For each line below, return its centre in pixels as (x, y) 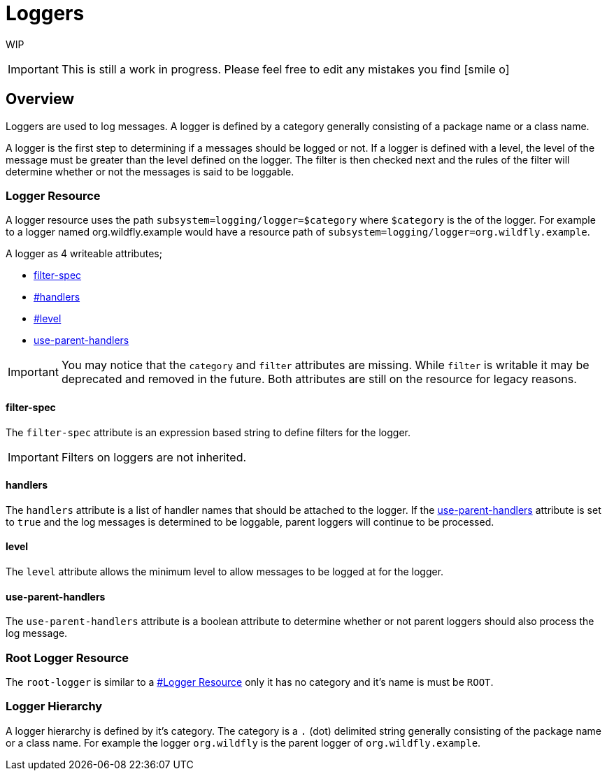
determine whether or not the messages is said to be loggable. (150, 171)
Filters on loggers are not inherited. (154, 457)
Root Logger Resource (67, 658)
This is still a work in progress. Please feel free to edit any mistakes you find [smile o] (285, 69)
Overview (40, 99)
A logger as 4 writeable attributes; (84, 254)
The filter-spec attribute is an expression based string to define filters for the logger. (208, 432)
